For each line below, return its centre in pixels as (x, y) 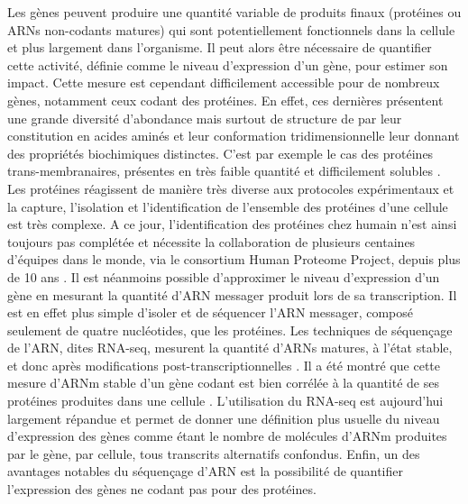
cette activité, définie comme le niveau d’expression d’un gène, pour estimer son (228, 64)
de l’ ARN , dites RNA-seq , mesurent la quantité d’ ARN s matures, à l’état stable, (230, 348)
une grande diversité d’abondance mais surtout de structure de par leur (205, 118)
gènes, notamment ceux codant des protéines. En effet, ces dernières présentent (225, 100)
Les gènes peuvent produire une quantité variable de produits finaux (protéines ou (234, 12)
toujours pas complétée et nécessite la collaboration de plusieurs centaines (211, 241)
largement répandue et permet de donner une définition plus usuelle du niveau (224, 418)
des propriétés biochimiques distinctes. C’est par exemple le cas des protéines (220, 153)
